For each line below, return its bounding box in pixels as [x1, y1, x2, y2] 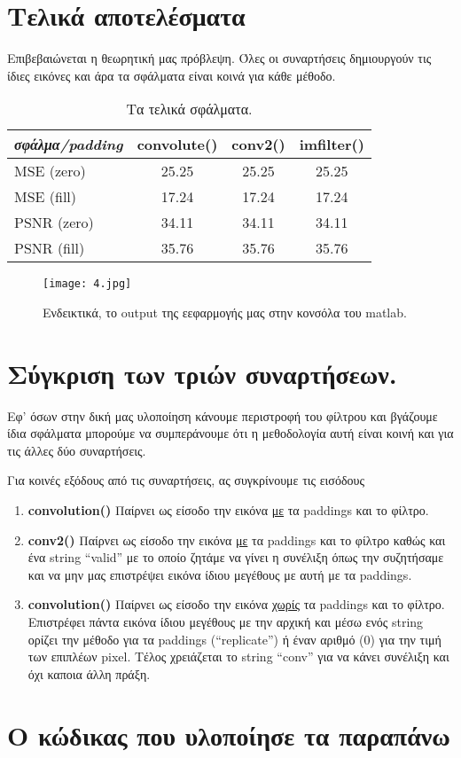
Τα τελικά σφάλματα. [126, 98, 253, 120]
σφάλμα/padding [14, 134, 123, 155]
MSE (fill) [14, 186, 77, 207]
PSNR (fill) [14, 238, 85, 259]
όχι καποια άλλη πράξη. [27, 664, 151, 683]
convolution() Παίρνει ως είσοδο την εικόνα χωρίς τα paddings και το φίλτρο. [27, 595, 445, 613]
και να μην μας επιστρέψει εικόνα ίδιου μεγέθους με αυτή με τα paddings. [27, 565, 412, 583]
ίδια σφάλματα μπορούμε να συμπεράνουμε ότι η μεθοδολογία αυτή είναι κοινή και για [7, 424, 454, 442]
